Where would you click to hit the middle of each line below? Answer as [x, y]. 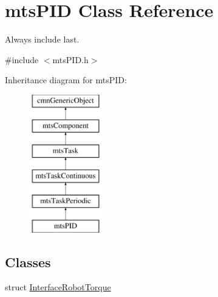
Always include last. [42, 39]
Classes [28, 261]
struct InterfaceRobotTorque [58, 287]
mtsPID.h [70, 59]
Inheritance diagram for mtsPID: [66, 80]
